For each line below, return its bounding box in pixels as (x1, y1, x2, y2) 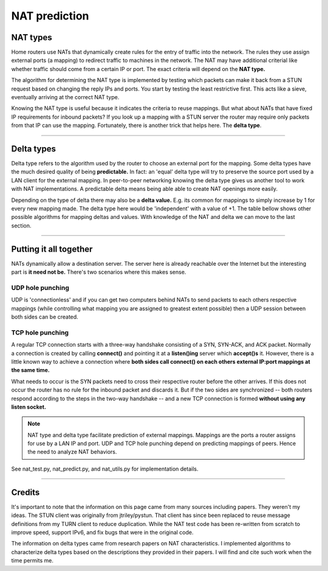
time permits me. (11, 557, 54, 564)
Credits (11, 487, 40, 497)
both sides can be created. (11, 313, 78, 320)
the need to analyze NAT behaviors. (27, 448, 117, 455)
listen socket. (11, 403, 47, 410)
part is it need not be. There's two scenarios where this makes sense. (11, 268, 186, 276)
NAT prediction (11, 9, 89, 22)
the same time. (11, 367, 50, 374)
